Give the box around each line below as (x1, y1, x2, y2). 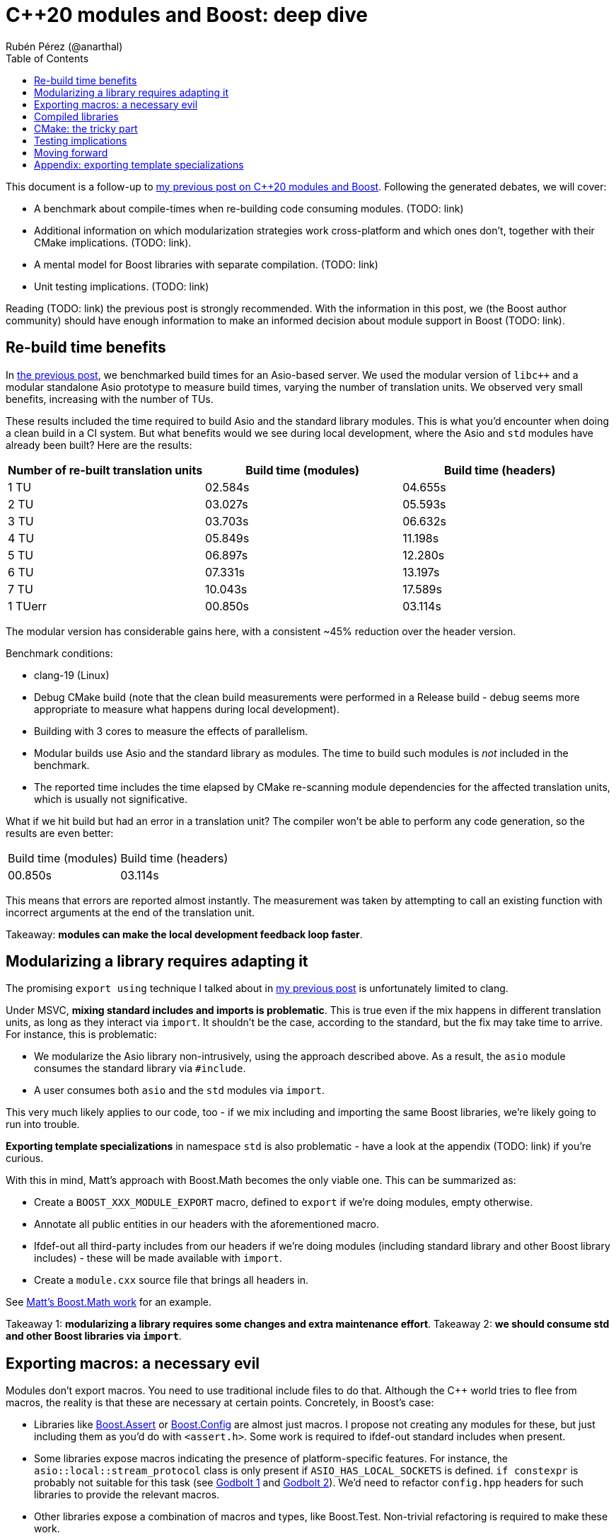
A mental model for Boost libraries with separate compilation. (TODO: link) (34, 258, 378, 270)
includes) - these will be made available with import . (34, 1252, 282, 1265)
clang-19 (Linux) (34, 668, 110, 681)
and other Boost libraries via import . (6, 1330, 182, 1343)
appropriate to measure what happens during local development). (34, 702, 339, 715)
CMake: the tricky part (34, 122, 138, 135)
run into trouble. (6, 1118, 80, 1131)
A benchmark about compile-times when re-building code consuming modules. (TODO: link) (34, 202, 464, 215)
